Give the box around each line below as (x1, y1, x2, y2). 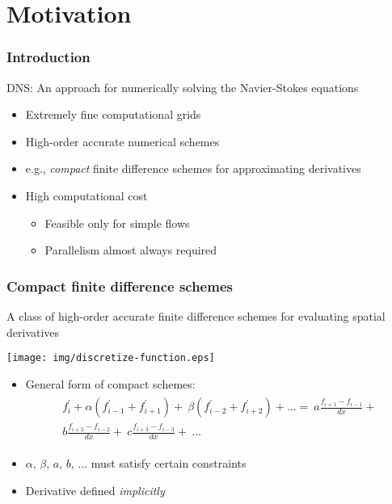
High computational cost (25, 187, 148, 204)
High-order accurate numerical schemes (25, 132, 220, 149)
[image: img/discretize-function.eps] (6, 352, 215, 364)
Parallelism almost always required (44, 241, 217, 258)
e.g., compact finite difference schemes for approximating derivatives (25, 160, 361, 177)
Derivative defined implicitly (25, 481, 165, 498)
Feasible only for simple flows (44, 214, 190, 231)
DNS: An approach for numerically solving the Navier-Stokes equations (6, 78, 359, 95)
